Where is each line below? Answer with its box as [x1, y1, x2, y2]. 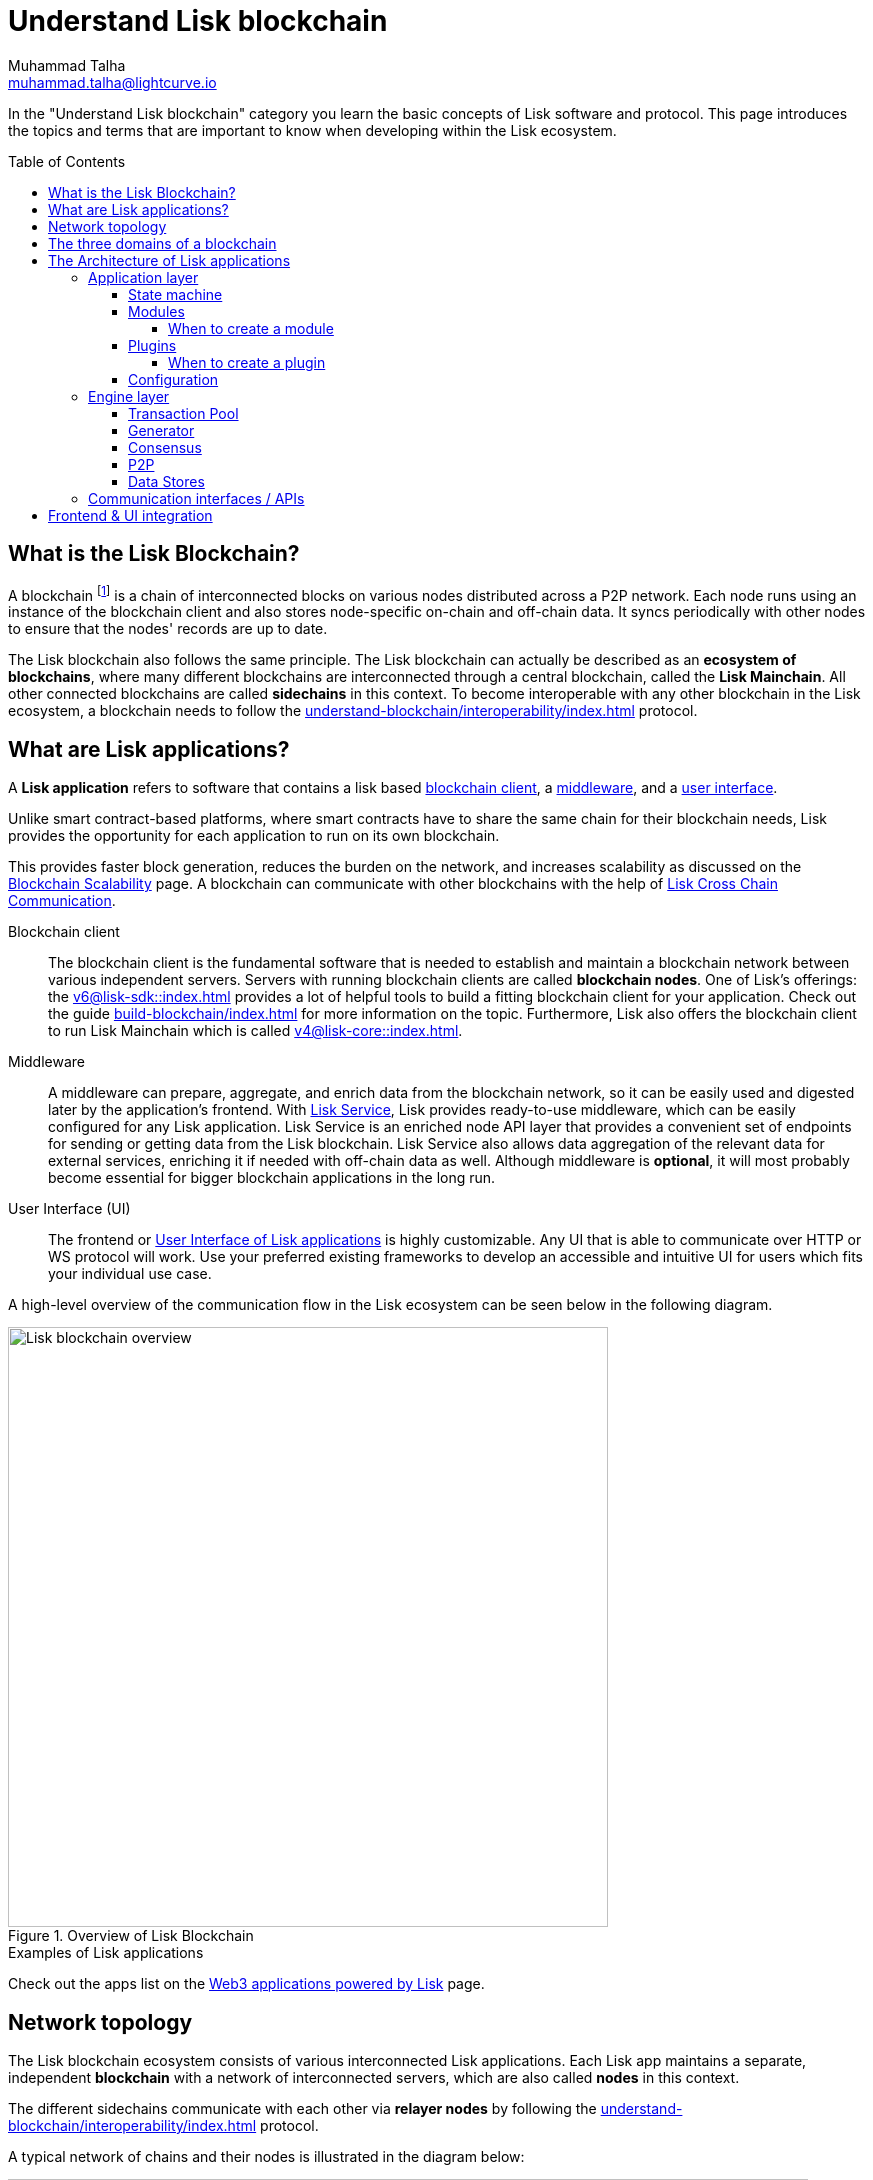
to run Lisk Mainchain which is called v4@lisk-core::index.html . [48, 1022, 463, 1040]
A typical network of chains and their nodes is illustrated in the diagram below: [8, 2147, 525, 2165]
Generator [128, 421, 195, 439]
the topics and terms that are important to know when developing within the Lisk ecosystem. [8, 121, 617, 139]
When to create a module [168, 319, 334, 337]
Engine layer [88, 387, 170, 405]
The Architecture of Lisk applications [48, 251, 291, 269]
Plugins [128, 336, 177, 354]
